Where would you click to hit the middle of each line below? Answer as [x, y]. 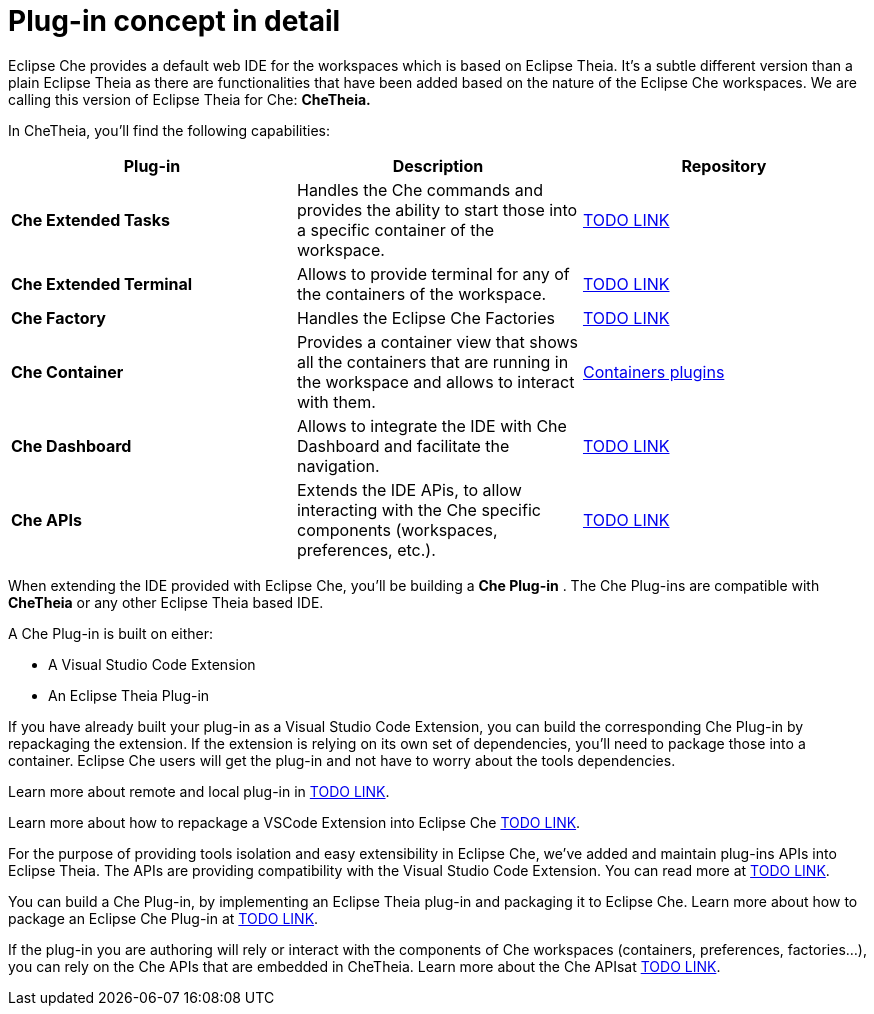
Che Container [67, 371]
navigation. [338, 465]
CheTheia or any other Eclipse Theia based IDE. [166, 602]
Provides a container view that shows [437, 341]
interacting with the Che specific [418, 509]
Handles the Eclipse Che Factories [426, 317]
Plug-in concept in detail [174, 21]
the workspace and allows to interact [435, 381]
